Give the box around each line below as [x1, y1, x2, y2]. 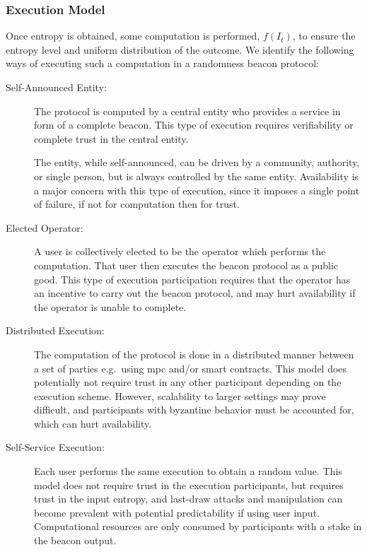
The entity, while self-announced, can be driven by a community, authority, [34, 155, 360, 170]
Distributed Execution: [6, 323, 105, 338]
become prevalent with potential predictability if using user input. [34, 505, 320, 519]
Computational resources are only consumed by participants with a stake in [34, 519, 362, 534]
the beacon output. [34, 533, 117, 548]
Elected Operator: [6, 220, 83, 235]
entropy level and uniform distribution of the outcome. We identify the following [6, 42, 354, 57]
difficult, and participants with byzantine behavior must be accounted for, [34, 402, 354, 417]
